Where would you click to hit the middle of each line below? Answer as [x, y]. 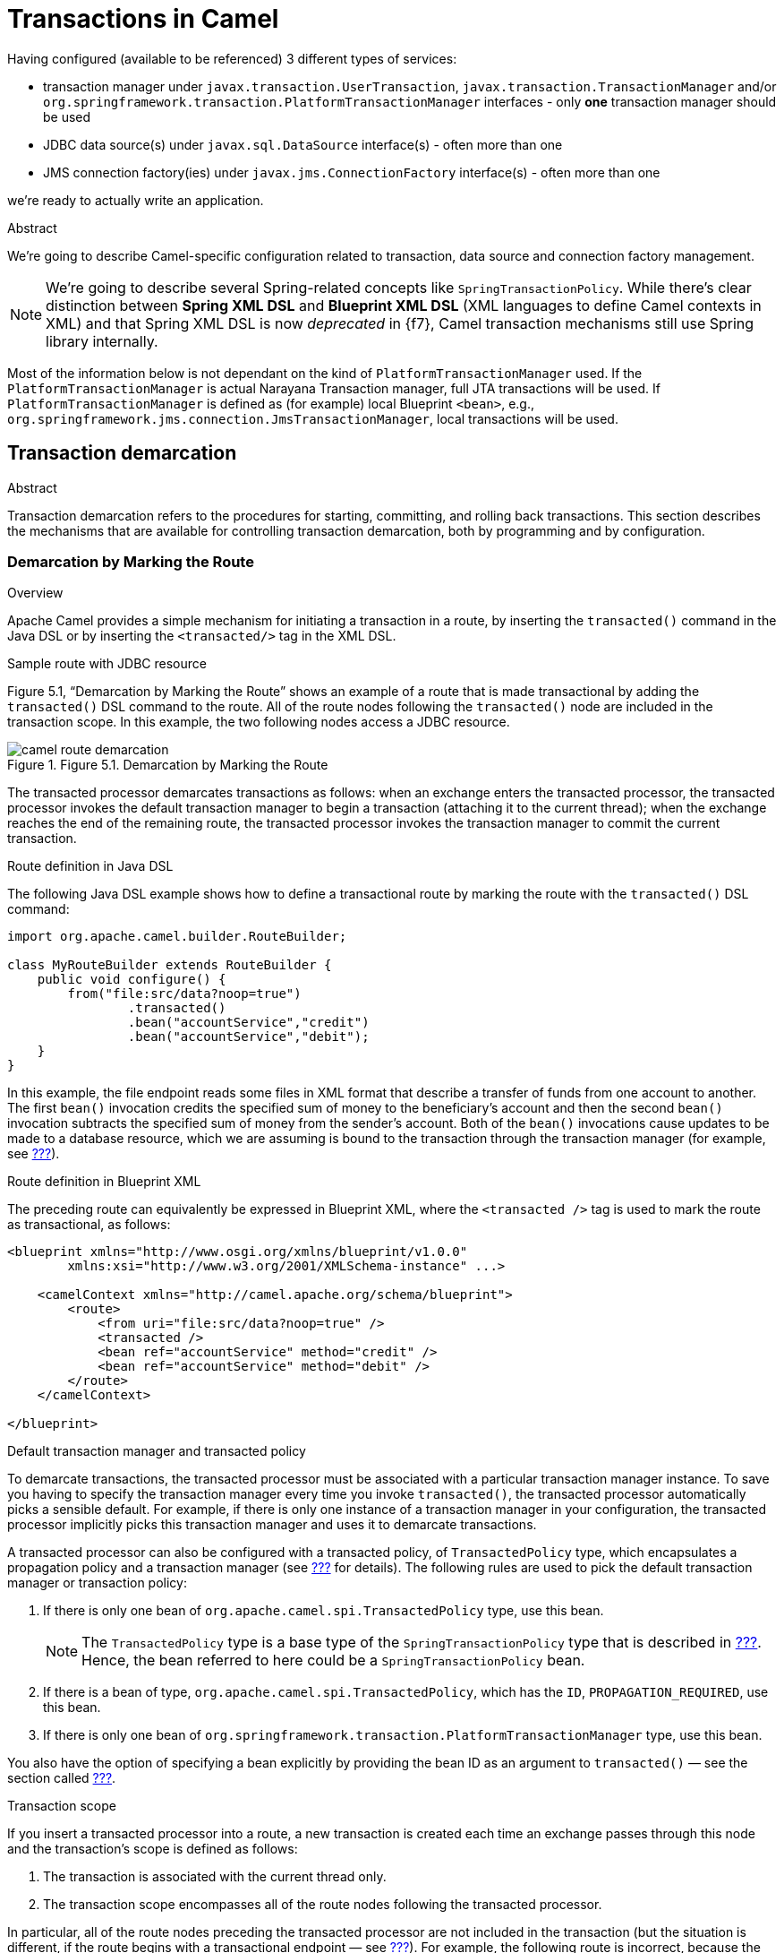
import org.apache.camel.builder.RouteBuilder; [177, 937]
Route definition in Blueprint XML [104, 1182]
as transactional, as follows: [89, 1225]
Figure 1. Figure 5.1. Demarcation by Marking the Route [168, 765]
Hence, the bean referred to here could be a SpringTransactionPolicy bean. [333, 1660]
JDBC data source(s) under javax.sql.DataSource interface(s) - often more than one [303, 144]
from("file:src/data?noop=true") [184, 994]
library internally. [102, 341]
